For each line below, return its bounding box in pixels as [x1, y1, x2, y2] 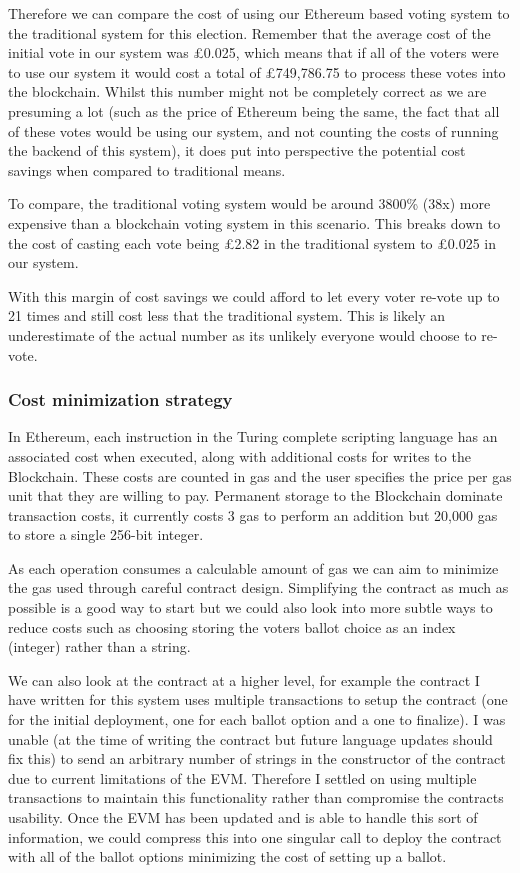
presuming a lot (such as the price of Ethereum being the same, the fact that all [8, 100, 500, 121]
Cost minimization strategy [8, 387, 233, 412]
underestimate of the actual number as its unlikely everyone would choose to [8, 324, 477, 345]
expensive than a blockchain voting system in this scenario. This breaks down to [8, 212, 501, 233]
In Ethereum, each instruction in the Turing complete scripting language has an [8, 426, 498, 447]
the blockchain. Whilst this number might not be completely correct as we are [8, 81, 487, 102]
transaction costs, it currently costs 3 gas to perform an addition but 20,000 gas [8, 504, 498, 525]
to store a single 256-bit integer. [8, 524, 204, 545]
